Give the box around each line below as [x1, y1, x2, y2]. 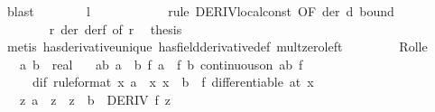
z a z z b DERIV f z [19, 89, 171, 108]
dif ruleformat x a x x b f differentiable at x [32, 72, 314, 91]
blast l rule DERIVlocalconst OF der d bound [6, 2, 394, 20]
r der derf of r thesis [49, 19, 182, 38]
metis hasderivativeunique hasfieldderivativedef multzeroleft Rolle [6, 37, 428, 56]
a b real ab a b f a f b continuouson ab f [19, 54, 303, 73]
